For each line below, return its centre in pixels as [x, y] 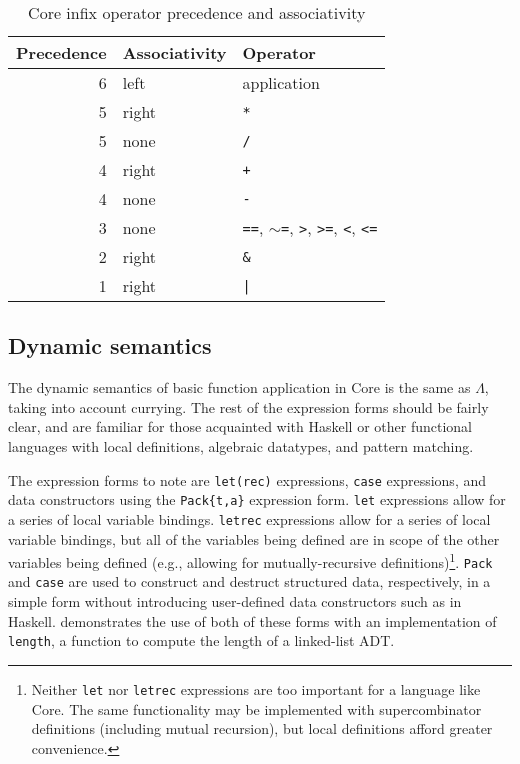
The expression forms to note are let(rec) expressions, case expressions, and [247, 479]
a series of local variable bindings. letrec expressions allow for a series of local [249, 518]
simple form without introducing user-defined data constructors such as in [235, 601]
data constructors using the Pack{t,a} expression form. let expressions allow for [257, 499]
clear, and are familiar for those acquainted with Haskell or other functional [240, 426]
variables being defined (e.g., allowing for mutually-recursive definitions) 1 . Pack [250, 560]
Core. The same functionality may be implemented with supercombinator [256, 708]
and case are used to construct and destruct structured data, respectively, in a [249, 581]
